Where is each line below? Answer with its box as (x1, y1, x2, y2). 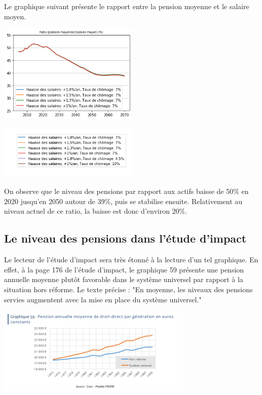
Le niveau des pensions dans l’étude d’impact (4, 230, 247, 246)
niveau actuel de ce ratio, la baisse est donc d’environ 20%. (4, 206, 188, 216)
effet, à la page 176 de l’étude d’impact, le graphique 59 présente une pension (4, 264, 244, 274)
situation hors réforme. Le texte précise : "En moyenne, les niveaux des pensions (4, 284, 253, 294)
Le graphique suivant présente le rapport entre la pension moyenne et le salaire (4, 1, 249, 11)
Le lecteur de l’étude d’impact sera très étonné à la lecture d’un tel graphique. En (4, 254, 258, 265)
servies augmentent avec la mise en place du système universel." (4, 294, 202, 304)
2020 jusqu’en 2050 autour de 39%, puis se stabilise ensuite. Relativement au (4, 195, 243, 206)
